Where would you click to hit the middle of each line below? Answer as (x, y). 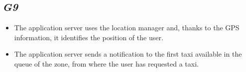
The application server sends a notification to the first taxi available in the (128, 54)
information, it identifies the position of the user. (89, 37)
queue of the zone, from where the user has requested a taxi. (106, 63)
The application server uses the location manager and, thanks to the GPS (127, 28)
